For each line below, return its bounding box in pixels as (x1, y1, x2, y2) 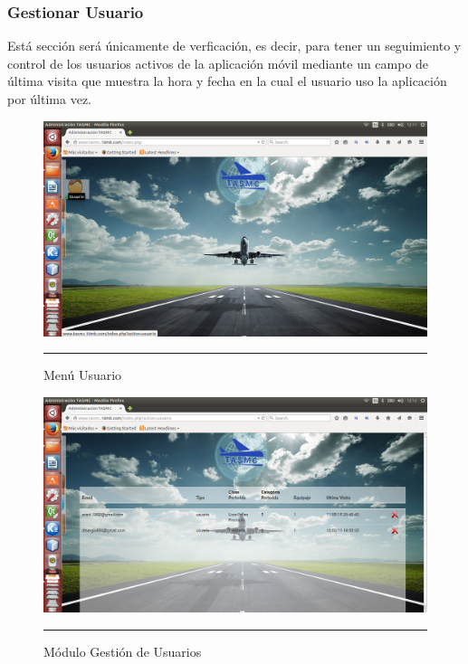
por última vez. (7, 90, 91, 108)
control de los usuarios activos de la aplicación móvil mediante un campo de (7, 53, 429, 72)
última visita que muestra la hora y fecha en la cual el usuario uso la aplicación (7, 71, 447, 90)
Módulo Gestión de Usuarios (43, 641, 202, 660)
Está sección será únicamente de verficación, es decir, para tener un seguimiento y (7, 36, 462, 55)
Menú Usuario (43, 365, 122, 384)
